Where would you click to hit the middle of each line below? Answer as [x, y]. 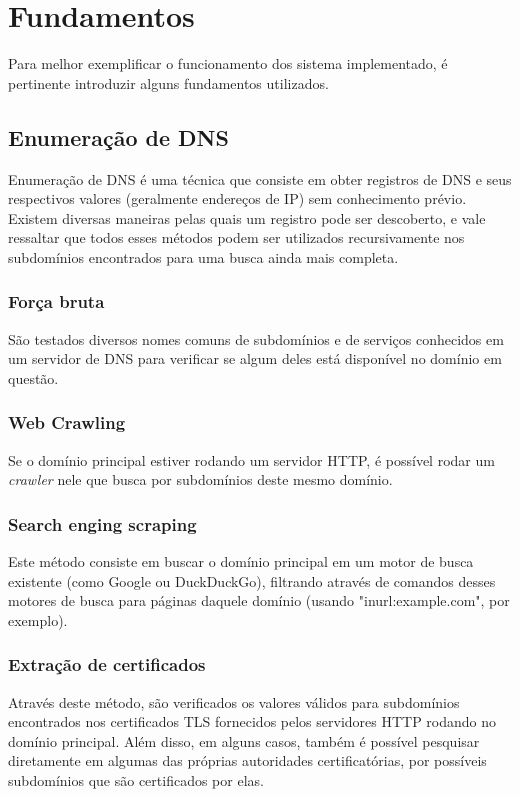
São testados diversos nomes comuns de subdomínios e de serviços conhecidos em [256, 338]
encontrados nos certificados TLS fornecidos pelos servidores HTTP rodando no [252, 721]
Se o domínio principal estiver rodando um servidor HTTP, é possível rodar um [251, 459]
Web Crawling [67, 422]
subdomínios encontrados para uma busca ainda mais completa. [203, 256]
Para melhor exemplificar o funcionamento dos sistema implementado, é [228, 63]
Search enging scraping [102, 523]
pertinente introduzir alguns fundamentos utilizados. [168, 82]
